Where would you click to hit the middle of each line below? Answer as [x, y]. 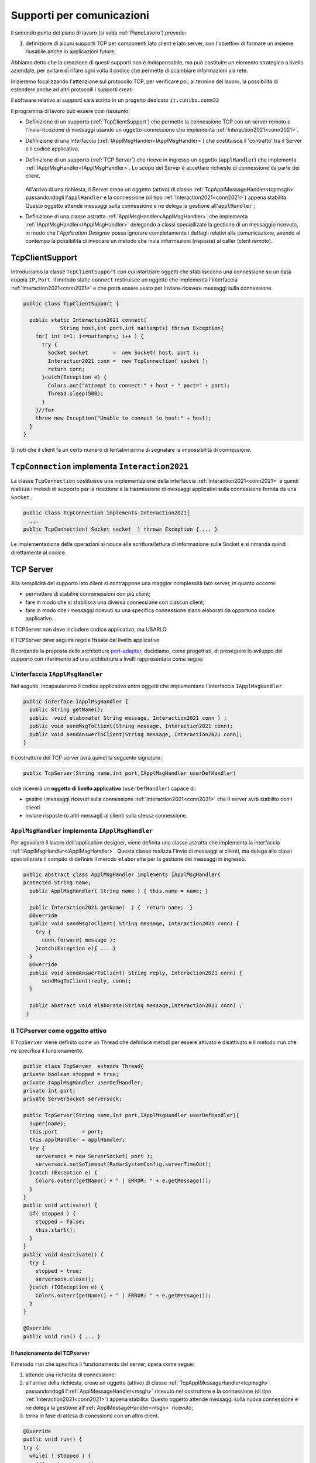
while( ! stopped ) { [61, 1456]
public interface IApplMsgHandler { [76, 702]
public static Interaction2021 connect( [88, 320]
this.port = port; [66, 1131]
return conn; [66, 369]
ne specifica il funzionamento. [47, 1050]
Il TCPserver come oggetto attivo [59, 1031]
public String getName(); [66, 710]
